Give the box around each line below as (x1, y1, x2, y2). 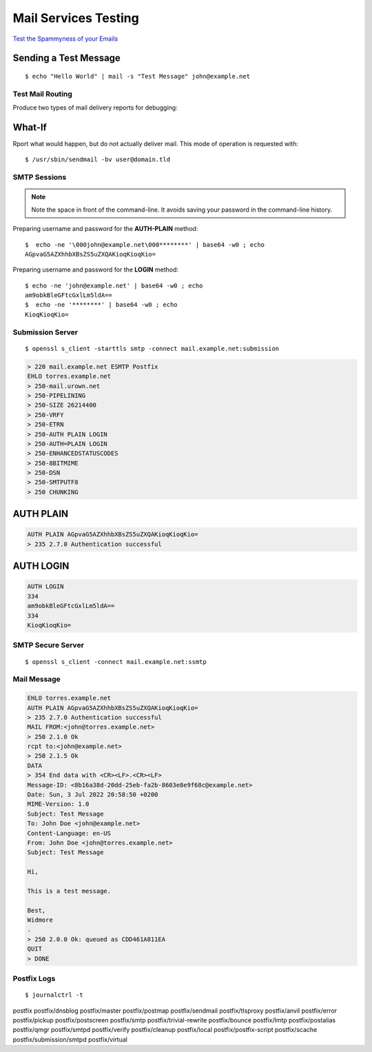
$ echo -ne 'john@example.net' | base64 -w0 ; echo (25, 281, 203, 290)
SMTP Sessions (12, 172, 67, 182)
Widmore (27, 916, 53, 924)
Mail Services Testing (12, 10, 139, 26)
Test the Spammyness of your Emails (12, 34, 118, 43)
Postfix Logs (12, 974, 56, 984)
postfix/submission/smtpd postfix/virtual (12, 1035, 127, 1044)
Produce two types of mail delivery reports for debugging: (12, 103, 178, 112)
